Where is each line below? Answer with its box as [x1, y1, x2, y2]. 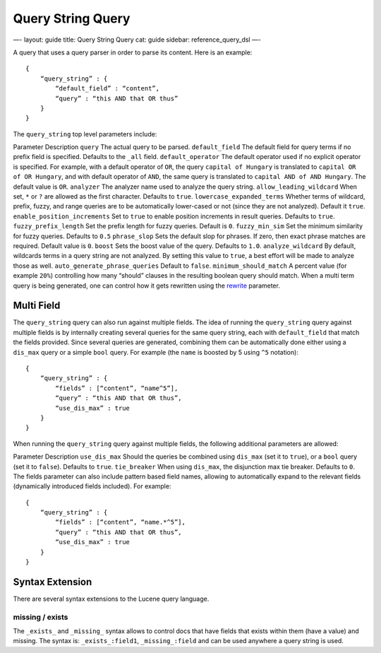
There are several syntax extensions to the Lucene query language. [13, 594, 210, 603]
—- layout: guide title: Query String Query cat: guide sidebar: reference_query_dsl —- [13, 35, 261, 44]
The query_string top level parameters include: [13, 129, 157, 138]
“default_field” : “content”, [55, 85, 160, 93]
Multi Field [13, 300, 61, 312]
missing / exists [13, 612, 68, 622]
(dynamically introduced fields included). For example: [13, 482, 171, 490]
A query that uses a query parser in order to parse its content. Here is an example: [13, 48, 253, 57]
